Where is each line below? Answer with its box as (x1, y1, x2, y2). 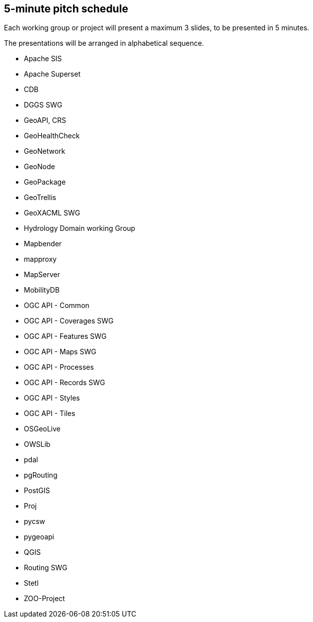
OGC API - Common (24, 301, 89, 310)
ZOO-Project (24, 594, 65, 603)
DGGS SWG (24, 101, 63, 109)
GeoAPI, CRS (24, 116, 67, 125)
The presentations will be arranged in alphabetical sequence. (4, 39, 204, 48)
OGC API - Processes (24, 363, 94, 372)
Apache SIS (24, 54, 62, 63)
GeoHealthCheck (24, 131, 80, 140)
